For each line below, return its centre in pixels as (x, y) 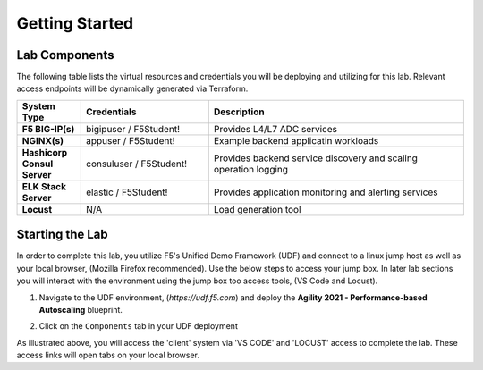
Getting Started (75, 23)
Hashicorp (45, 152)
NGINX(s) (43, 140)
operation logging (251, 169)
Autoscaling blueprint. (80, 309)
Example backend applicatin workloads (296, 140)
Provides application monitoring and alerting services (326, 192)
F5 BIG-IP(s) (48, 129)
